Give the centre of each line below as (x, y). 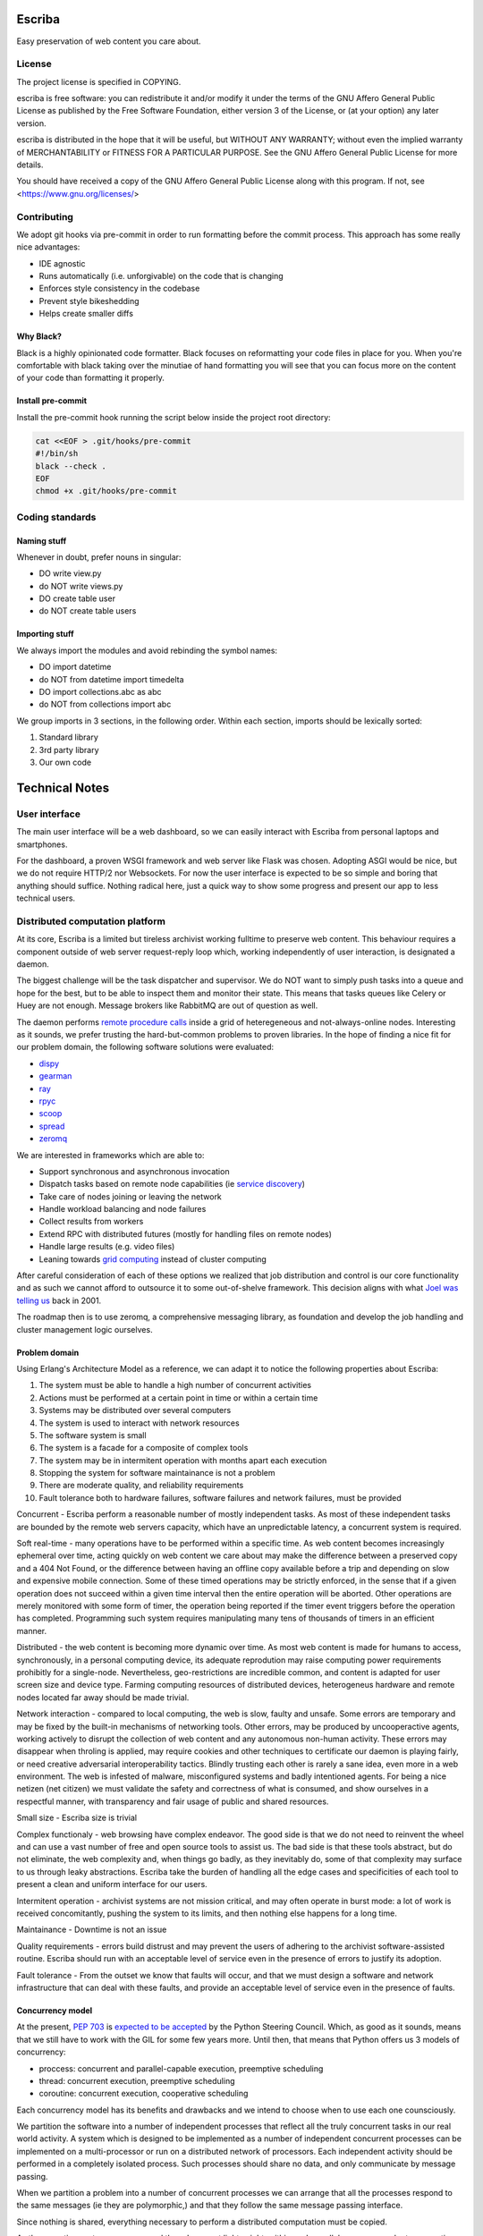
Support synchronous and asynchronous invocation (134, 1171)
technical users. (46, 898)
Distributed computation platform (91, 921)
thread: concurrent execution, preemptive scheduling (137, 2080)
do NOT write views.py (81, 586)
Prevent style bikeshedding (89, 301)
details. (30, 165)
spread (52, 1126)
